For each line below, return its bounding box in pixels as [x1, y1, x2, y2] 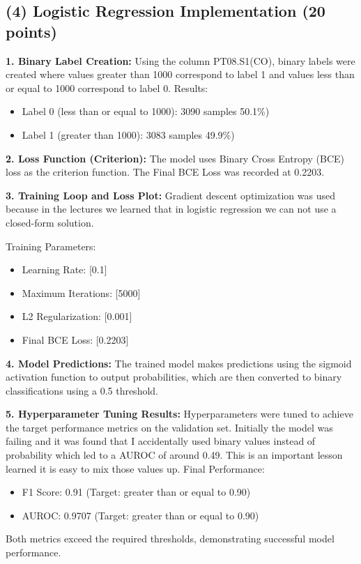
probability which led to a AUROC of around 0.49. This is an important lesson [6, 448, 343, 462]
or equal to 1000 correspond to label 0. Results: [6, 80, 208, 95]
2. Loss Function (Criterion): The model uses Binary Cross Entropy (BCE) [6, 151, 344, 165]
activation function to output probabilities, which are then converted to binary [6, 369, 342, 384]
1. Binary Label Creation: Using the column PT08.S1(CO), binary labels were [6, 53, 355, 68]
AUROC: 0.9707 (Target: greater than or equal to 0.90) [22, 508, 259, 522]
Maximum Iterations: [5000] [22, 285, 141, 300]
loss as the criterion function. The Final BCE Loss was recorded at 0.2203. [6, 165, 325, 179]
